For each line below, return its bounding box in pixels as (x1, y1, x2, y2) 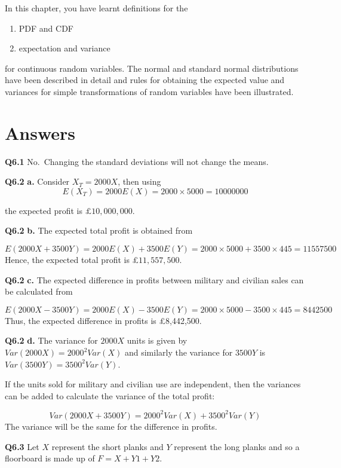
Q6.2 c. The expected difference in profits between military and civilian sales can (5, 273, 304, 286)
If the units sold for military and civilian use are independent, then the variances (5, 378, 301, 390)
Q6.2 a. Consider (5, 175, 70, 188)
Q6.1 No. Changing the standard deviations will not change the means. (5, 155, 269, 167)
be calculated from (5, 285, 73, 298)
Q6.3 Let (5, 440, 39, 452)
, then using (118, 175, 161, 188)
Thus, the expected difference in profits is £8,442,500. (5, 314, 202, 326)
